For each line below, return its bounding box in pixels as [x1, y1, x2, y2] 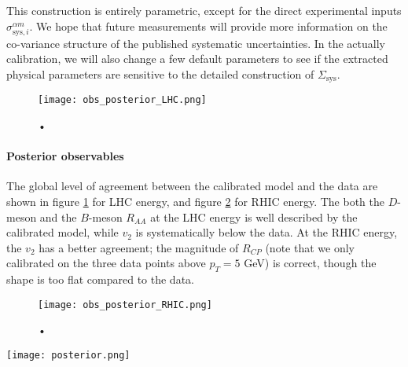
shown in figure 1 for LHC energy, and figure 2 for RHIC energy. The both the [6, 193, 385, 210]
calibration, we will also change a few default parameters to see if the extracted [6, 50, 388, 67]
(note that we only [265, 239, 355, 255]
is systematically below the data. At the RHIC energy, [135, 224, 398, 240]
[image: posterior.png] [6, 350, 130, 361]
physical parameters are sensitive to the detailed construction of [6, 65, 314, 82]
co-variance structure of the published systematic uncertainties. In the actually [6, 35, 385, 51]
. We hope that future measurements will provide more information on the [29, 17, 388, 34]
